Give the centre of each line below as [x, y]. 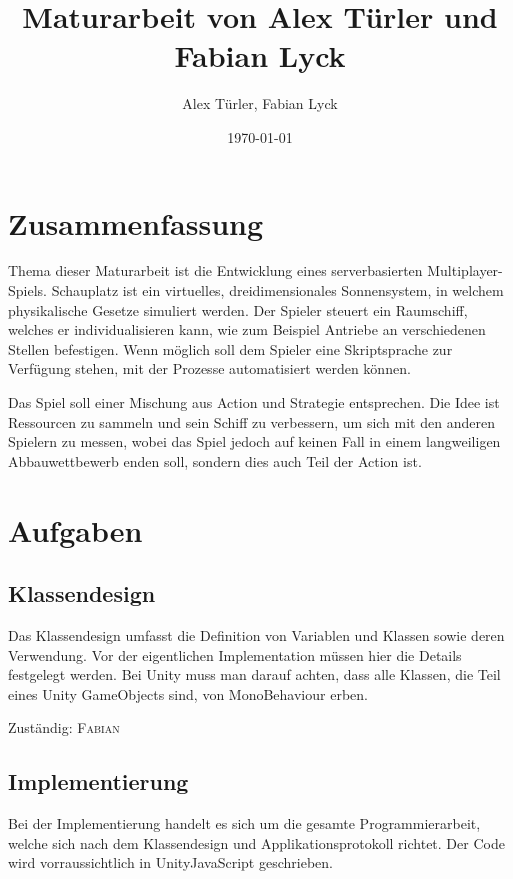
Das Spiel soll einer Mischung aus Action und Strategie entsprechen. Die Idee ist [254, 402]
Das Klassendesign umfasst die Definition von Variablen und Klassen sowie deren [256, 634]
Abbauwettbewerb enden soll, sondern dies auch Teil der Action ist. [215, 460]
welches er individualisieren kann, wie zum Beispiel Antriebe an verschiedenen [247, 329]
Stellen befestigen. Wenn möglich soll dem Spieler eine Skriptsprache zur [230, 348]
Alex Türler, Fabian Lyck [260, 103]
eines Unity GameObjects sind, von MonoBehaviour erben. [188, 693]
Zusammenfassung [136, 222]
